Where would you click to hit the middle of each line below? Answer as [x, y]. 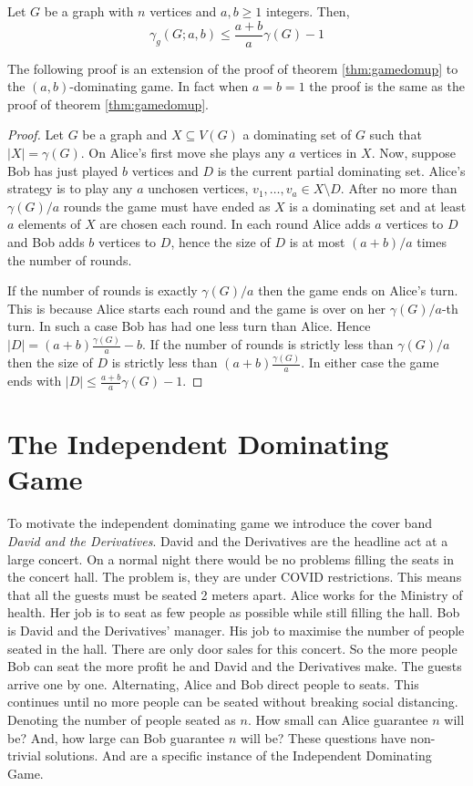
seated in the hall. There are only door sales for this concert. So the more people [232, 648]
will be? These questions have [324, 737]
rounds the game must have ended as [167, 206]
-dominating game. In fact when [159, 86]
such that [396, 134]
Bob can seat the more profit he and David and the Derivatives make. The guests [235, 666]
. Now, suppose [413, 153]
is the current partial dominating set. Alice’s [341, 170]
